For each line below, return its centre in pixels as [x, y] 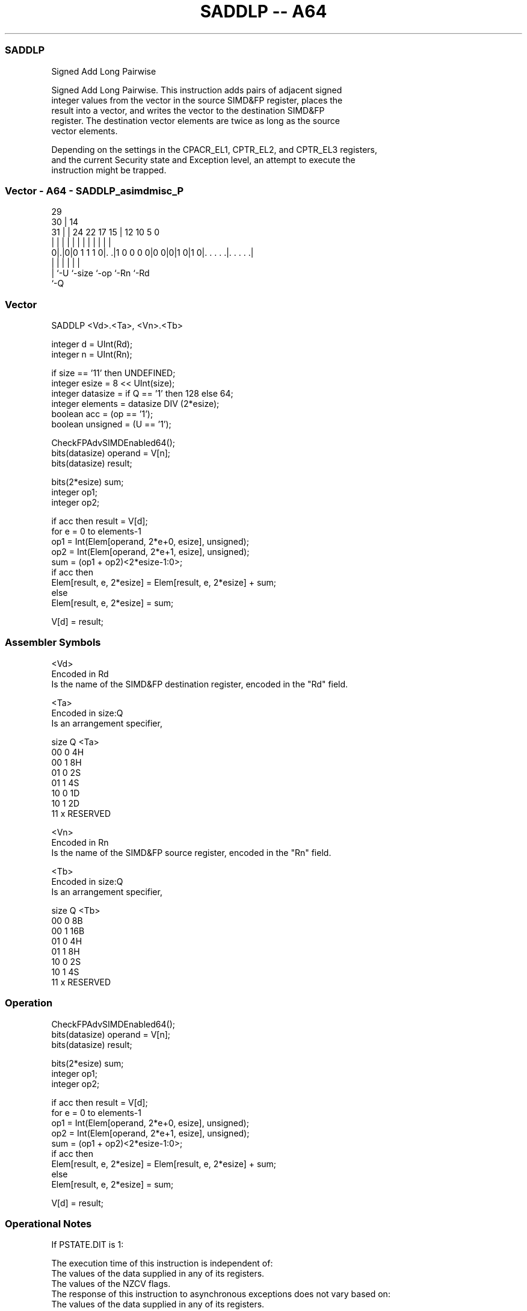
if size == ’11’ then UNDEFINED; [113, 373]
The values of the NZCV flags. [111, 1284]
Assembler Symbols [53, 643]
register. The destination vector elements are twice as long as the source [196, 120]
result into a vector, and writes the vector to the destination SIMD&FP [188, 110]
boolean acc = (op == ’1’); [102, 414]
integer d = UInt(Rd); [92, 344]
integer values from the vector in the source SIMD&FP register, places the [197, 100]
